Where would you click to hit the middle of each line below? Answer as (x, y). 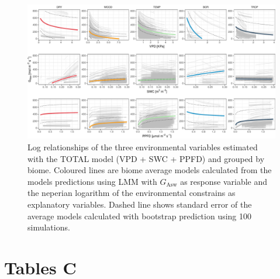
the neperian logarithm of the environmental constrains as (132, 193)
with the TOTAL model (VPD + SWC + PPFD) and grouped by (146, 158)
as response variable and (224, 181)
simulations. (49, 227)
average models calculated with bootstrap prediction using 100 (140, 216)
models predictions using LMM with (92, 181)
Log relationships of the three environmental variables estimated (143, 147)
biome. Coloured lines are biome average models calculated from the (150, 170)
